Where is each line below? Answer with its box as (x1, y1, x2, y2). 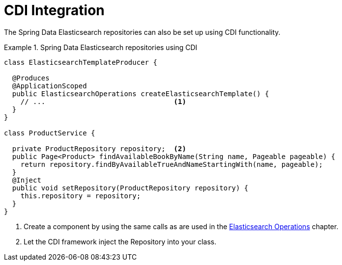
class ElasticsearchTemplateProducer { (4, 58, 157, 66)
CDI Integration (4, 2, 105, 19)
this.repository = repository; (20, 191, 141, 200)
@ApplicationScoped (12, 81, 87, 90)
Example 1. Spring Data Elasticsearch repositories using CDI (4, 43, 198, 52)
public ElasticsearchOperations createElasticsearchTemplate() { (12, 89, 269, 98)
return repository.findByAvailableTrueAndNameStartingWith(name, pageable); (20, 160, 323, 168)
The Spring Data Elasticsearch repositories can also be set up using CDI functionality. (4, 27, 281, 36)
